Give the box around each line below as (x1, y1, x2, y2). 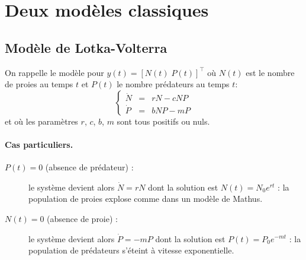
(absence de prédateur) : (45, 161, 134, 173)
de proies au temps (5, 78, 73, 90)
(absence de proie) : (47, 212, 118, 224)
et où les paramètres (5, 115, 78, 127)
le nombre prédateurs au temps (117, 78, 230, 90)
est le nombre (246, 66, 295, 78)
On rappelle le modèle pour (5, 66, 104, 78)
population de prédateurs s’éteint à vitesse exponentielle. (28, 244, 234, 256)
